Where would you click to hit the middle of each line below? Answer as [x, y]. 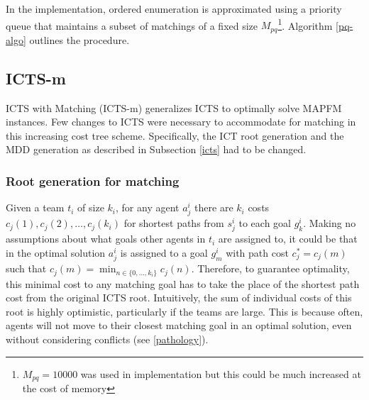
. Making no [330, 223]
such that [26, 268]
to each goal [265, 223]
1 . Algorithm [305, 24]
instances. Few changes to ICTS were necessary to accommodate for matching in [181, 122]
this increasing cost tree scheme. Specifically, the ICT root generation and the [175, 135]
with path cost [257, 252]
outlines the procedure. [79, 39]
